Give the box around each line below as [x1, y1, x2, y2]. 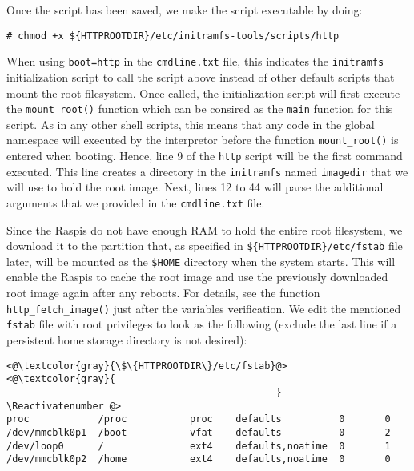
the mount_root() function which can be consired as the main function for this [6, 100, 393, 117]
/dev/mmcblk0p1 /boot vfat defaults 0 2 [6, 426, 391, 438]
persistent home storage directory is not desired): [6, 331, 247, 348]
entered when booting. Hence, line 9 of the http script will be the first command [6, 147, 403, 163]
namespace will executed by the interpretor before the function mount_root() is [6, 131, 399, 148]
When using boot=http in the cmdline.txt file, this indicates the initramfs [6, 53, 384, 70]
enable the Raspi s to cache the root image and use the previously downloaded [6, 268, 388, 285]
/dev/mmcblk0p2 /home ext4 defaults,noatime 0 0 [6, 453, 391, 465]
